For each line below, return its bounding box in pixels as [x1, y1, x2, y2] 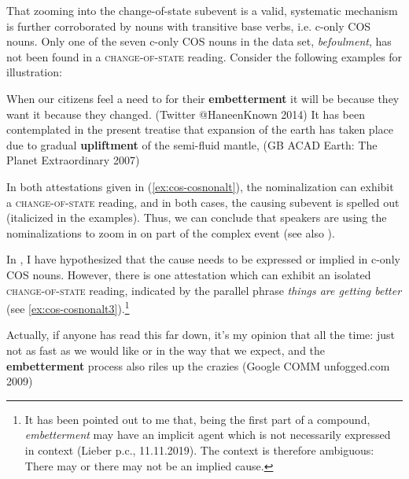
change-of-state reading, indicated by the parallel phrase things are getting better [6, 282, 402, 298]
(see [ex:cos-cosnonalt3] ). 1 [6, 298, 130, 316]
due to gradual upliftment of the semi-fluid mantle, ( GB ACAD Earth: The [6, 136, 378, 153]
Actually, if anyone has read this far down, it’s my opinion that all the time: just [6, 326, 395, 343]
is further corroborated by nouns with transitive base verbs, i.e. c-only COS [6, 17, 371, 34]
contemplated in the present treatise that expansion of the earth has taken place [6, 121, 393, 138]
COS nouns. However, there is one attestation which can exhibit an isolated [6, 266, 371, 282]
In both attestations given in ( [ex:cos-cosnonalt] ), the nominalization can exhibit [6, 178, 394, 194]
